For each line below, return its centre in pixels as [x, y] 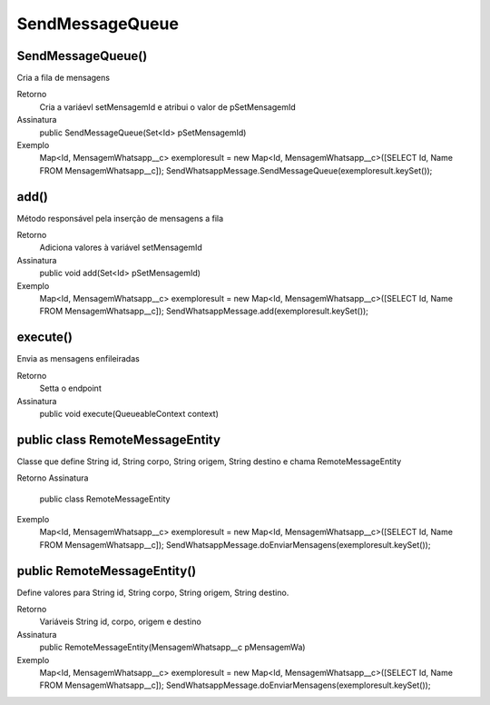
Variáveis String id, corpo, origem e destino [120, 621]
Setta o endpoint [70, 388]
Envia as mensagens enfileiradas [78, 359]
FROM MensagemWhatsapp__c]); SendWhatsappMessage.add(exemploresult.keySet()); [204, 311]
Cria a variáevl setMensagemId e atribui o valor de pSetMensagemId [167, 107]
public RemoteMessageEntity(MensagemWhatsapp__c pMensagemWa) [172, 647]
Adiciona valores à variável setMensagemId [121, 248]
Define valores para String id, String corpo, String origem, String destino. [153, 592]
